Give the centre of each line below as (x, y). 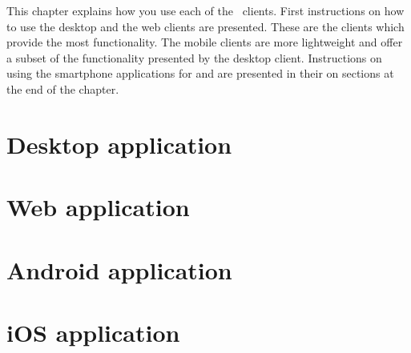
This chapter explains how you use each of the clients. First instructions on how (205, 10)
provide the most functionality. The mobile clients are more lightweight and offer (205, 42)
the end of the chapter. (63, 88)
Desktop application (119, 144)
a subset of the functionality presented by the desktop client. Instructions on (194, 57)
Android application (119, 269)
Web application (98, 207)
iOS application (93, 332)
